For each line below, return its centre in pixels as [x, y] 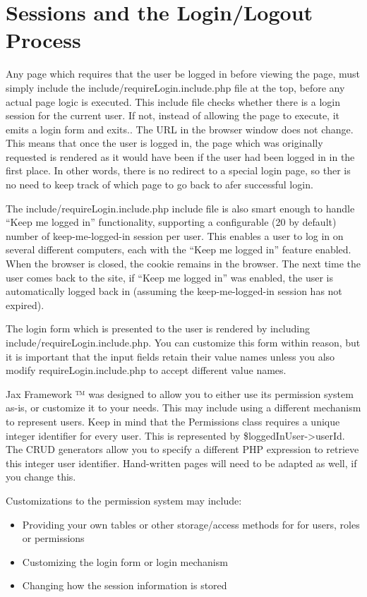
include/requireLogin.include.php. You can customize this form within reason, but [183, 342]
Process [43, 40]
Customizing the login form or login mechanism [125, 561]
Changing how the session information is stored [125, 585]
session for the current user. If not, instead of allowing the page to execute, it [173, 115]
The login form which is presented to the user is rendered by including [158, 328]
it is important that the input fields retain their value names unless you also [170, 356]
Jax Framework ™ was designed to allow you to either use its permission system [180, 393]
